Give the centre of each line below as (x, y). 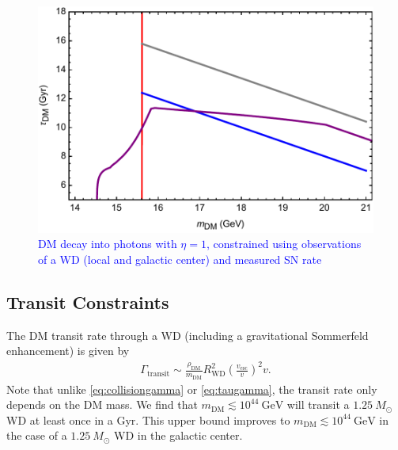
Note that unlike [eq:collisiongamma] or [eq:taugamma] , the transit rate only (192, 389)
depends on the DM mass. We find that (102, 404)
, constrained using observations (284, 244)
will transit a (318, 404)
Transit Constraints (88, 301)
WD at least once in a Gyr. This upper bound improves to (148, 419)
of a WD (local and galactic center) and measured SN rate (180, 259)
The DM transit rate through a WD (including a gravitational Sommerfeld (188, 335)
